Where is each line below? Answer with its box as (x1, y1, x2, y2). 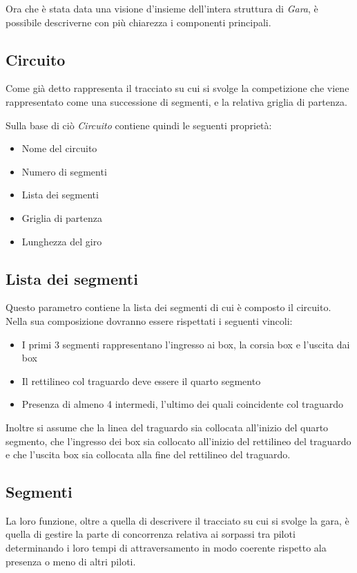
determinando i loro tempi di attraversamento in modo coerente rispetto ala (6, 541, 327, 555)
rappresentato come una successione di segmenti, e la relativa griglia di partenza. (6, 94, 347, 109)
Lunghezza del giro (21, 234, 102, 248)
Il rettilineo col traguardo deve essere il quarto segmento (21, 373, 261, 388)
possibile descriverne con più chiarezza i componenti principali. (6, 15, 271, 29)
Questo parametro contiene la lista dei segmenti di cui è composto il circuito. (6, 300, 331, 314)
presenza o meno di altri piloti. (6, 554, 136, 568)
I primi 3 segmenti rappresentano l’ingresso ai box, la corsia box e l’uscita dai (21, 337, 350, 351)
